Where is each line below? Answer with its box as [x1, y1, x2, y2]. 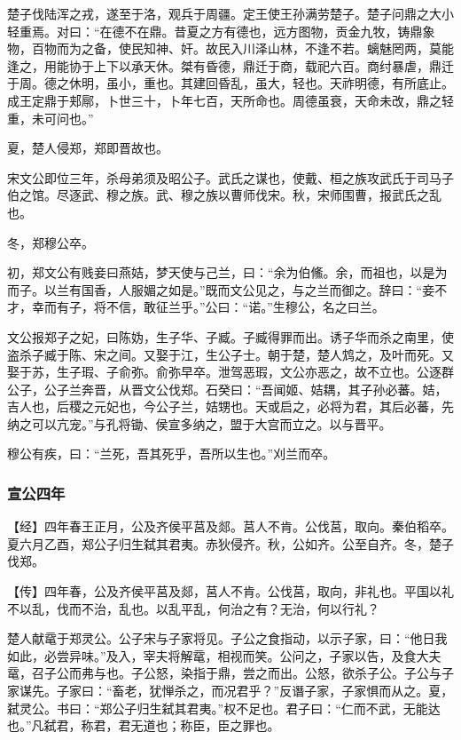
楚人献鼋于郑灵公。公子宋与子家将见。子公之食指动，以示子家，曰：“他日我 [7, 629, 448, 648]
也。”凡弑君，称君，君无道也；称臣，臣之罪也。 [7, 716, 280, 735]
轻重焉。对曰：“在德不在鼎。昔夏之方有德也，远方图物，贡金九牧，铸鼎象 [7, 21, 435, 40]
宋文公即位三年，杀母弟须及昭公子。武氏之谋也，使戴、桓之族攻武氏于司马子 [7, 168, 454, 187]
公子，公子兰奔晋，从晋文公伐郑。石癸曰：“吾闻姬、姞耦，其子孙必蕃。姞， [7, 379, 448, 398]
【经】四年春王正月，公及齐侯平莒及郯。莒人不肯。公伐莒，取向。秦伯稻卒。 [7, 517, 454, 536]
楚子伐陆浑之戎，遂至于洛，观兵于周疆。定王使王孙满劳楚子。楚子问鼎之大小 [7, 4, 454, 22]
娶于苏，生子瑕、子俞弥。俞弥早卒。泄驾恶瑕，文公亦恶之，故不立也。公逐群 [7, 362, 454, 381]
